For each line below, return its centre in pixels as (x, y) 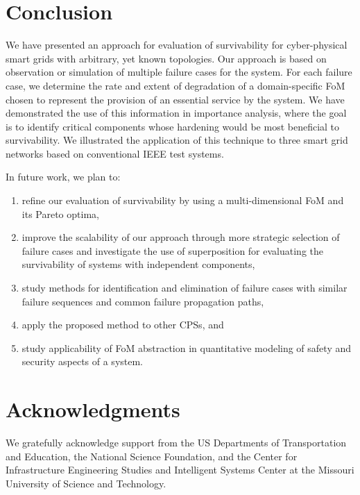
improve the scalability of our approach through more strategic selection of (181, 237)
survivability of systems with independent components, (138, 264)
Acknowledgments (93, 409)
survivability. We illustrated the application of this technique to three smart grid (177, 140)
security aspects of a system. (83, 361)
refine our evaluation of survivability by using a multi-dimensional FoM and (183, 200)
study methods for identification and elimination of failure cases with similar (185, 288)
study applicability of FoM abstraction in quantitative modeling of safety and (187, 347)
